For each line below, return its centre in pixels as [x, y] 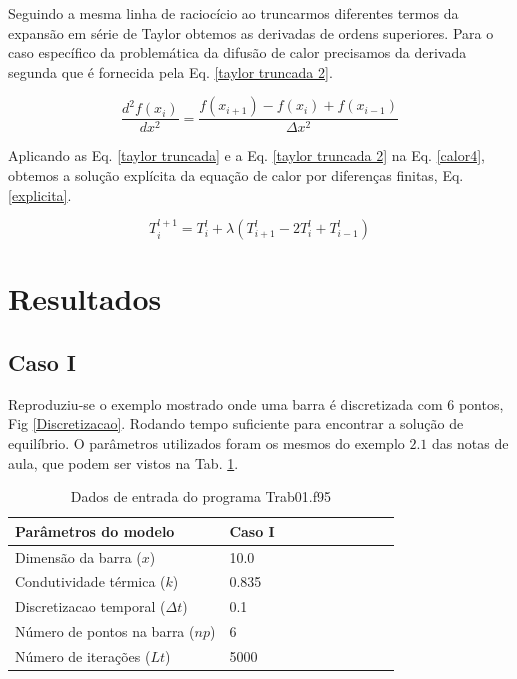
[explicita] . [40, 194]
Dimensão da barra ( [78, 556]
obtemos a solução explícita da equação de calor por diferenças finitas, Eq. [236, 175]
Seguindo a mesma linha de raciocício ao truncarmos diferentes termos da [233, 13]
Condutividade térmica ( [90, 581]
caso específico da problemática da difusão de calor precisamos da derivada [237, 52]
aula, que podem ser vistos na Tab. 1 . [123, 462]
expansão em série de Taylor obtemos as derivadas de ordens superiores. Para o [251, 32]
